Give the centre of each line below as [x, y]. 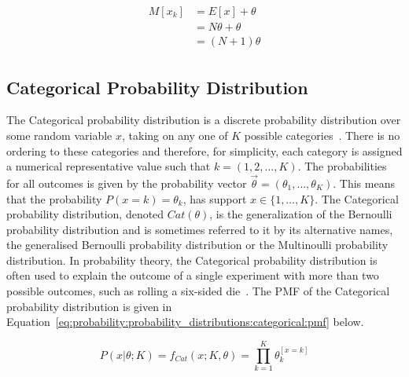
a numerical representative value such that [109, 166]
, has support [215, 198]
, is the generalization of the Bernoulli [301, 214]
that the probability [54, 198]
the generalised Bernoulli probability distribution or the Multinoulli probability [197, 245]
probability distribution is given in [89, 306]
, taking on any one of [175, 135]
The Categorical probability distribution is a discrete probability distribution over [204, 120]
